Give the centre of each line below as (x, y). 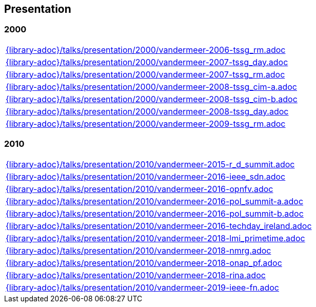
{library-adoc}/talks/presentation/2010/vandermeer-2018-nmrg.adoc (139, 250)
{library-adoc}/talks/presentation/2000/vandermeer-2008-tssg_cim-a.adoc (151, 87)
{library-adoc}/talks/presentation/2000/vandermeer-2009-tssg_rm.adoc (146, 123)
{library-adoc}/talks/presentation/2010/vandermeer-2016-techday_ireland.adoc (159, 226)
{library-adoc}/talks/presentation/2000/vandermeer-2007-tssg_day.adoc (147, 62)
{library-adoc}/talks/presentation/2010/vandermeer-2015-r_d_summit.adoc (150, 164)
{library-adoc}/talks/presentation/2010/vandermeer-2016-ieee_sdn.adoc (146, 176)
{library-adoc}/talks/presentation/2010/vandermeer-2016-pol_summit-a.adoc (155, 201)
